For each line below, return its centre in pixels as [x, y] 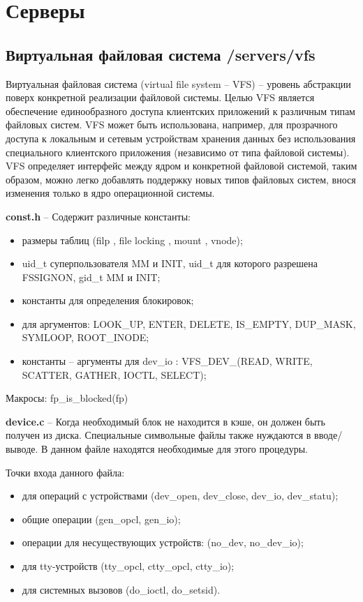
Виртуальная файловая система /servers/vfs [161, 54]
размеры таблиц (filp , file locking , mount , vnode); [132, 240]
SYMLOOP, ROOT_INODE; [86, 337]
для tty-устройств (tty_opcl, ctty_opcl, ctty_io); [128, 566]
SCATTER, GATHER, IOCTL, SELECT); [114, 374]
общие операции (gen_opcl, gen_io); [101, 519]
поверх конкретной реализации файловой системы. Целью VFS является [160, 97]
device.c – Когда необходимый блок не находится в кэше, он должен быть [165, 421]
